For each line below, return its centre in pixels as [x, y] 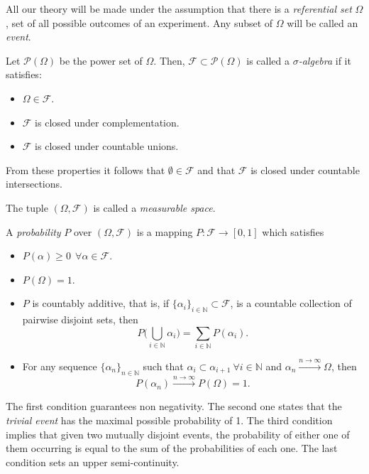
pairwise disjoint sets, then [80, 319]
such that [163, 366]
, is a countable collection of [291, 303]
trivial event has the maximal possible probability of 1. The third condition [169, 420]
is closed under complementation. [107, 122]
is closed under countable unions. [107, 146]
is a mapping [165, 231]
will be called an [323, 22]
